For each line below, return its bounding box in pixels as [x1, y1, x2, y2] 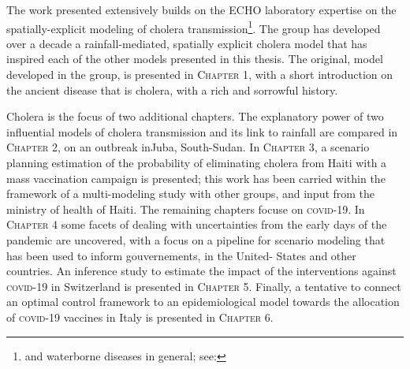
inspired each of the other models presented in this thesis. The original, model [6, 50, 383, 67]
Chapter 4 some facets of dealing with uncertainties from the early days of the [6, 216, 387, 233]
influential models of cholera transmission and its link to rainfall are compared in [6, 123, 398, 140]
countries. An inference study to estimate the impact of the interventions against [6, 263, 397, 279]
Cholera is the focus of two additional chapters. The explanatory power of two [6, 108, 384, 125]
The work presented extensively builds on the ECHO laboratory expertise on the [6, 2, 397, 17]
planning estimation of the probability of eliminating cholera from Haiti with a [6, 155, 387, 170]
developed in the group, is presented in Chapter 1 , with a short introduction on [6, 66, 393, 83]
